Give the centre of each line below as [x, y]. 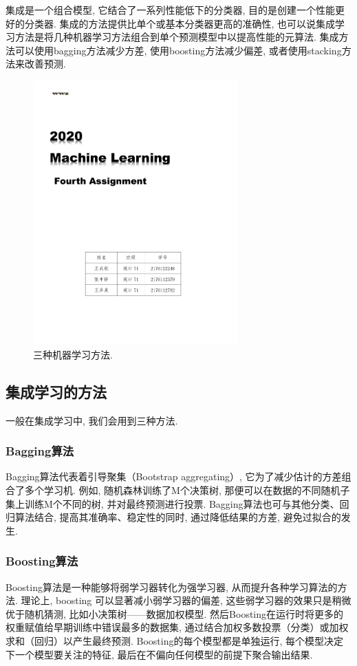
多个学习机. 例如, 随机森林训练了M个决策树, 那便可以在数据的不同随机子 [187, 490]
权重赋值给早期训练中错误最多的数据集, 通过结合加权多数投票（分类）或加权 [177, 627]
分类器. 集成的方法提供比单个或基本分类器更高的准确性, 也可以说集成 [180, 23]
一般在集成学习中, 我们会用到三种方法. [92, 420]
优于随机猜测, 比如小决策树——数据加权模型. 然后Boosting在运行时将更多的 [175, 613]
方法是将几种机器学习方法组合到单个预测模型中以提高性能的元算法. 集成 [177, 37]
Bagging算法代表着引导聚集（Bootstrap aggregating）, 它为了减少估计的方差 [174, 476]
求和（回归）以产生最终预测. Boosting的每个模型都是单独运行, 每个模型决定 [175, 640]
